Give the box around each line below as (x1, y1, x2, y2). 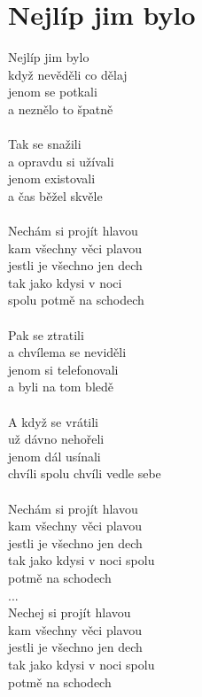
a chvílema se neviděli (8, 343, 127, 361)
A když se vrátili (8, 412, 99, 430)
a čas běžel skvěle (8, 186, 103, 205)
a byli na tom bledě (8, 377, 113, 396)
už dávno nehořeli (8, 430, 105, 448)
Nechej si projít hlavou (8, 603, 131, 622)
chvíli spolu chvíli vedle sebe (8, 464, 161, 483)
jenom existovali (8, 169, 96, 188)
